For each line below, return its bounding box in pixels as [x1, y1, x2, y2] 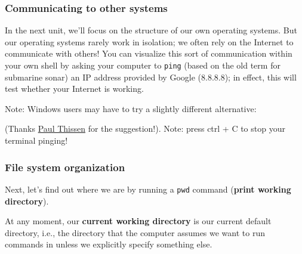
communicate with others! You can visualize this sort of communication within [5, 47, 292, 60]
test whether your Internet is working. [5, 82, 144, 95]
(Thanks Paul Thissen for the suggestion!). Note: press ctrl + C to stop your [5, 122, 285, 135]
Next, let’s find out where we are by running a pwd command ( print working [5, 182, 291, 195]
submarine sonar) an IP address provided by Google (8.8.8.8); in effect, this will [5, 70, 297, 83]
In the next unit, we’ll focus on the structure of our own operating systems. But [5, 24, 297, 36]
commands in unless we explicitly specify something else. [5, 238, 212, 250]
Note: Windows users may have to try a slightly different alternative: [5, 102, 257, 114]
